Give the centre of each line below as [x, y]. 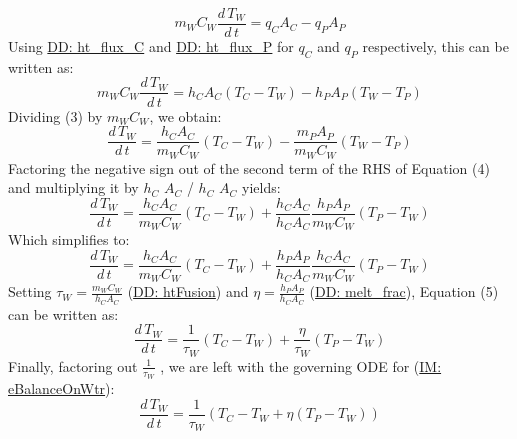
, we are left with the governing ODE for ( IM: [301, 365]
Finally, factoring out [73, 365]
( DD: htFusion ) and [188, 291]
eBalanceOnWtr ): [61, 388]
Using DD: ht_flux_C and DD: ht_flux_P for [151, 46]
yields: [261, 187]
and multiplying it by [73, 187]
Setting [30, 291]
